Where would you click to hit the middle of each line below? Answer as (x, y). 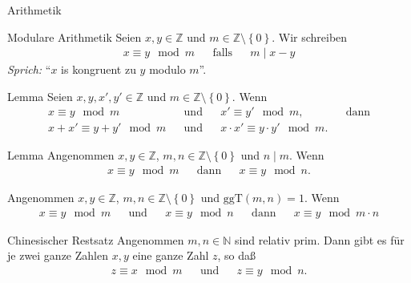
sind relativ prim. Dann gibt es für (320, 239)
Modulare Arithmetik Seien (75, 36)
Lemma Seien (40, 96)
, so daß (237, 255)
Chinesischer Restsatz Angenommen (96, 239)
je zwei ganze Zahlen (58, 255)
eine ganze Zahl (171, 255)
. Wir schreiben (310, 36)
